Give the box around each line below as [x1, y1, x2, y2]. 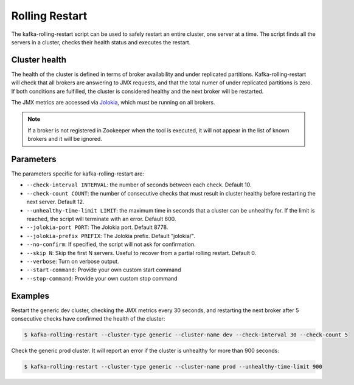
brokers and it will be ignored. [27, 135, 103, 143]
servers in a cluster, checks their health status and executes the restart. [11, 38, 191, 46]
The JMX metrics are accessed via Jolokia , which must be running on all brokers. [11, 99, 215, 106]
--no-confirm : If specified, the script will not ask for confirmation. [26, 240, 196, 248]
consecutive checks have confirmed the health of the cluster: [11, 315, 165, 322]
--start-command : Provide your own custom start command [26, 266, 181, 273]
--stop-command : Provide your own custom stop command [26, 274, 178, 282]
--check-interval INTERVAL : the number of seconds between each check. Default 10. [26, 181, 252, 188]
